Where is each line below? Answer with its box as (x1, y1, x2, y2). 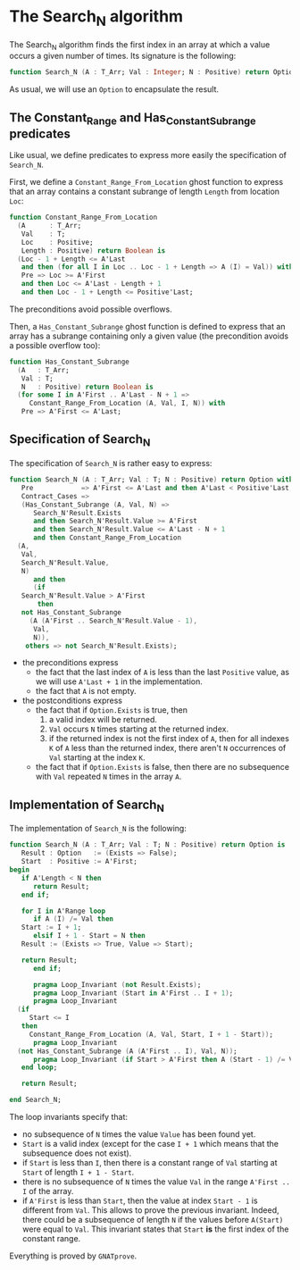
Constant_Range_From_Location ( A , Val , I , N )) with (29, 399, 226, 408)
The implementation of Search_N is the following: (9, 823, 187, 834)
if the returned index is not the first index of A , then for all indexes (48, 733, 290, 744)
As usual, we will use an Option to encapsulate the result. (9, 84, 220, 95)
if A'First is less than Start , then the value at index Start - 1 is (21, 1195, 258, 1207)
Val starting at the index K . (48, 752, 146, 763)
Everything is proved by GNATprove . (9, 1250, 137, 1261)
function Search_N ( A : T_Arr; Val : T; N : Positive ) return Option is (9, 840, 286, 849)
